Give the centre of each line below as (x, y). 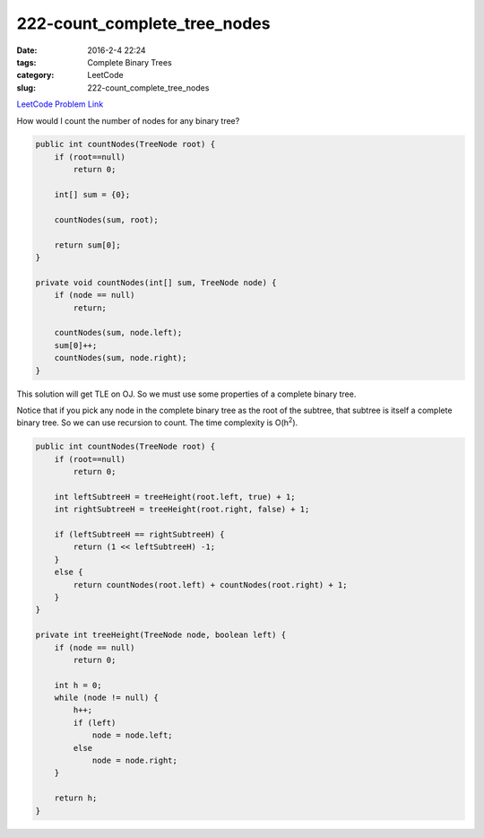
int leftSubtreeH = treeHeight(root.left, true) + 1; (175, 497)
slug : (26, 87)
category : (35, 75)
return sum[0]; (87, 245)
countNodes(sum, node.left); (118, 333)
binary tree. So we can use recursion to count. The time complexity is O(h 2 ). (157, 422)
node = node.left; (133, 735)
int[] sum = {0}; (92, 195)
